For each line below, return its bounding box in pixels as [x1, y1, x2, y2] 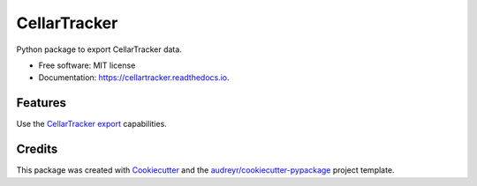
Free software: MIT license [38, 60, 136, 71]
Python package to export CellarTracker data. [16, 44, 183, 55]
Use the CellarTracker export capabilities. [16, 119, 167, 130]
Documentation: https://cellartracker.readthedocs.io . [38, 72, 230, 83]
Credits [16, 142, 58, 157]
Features [16, 95, 66, 110]
